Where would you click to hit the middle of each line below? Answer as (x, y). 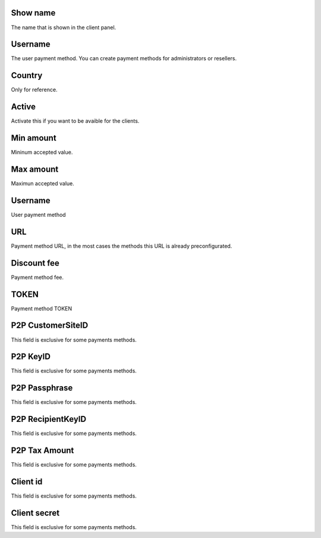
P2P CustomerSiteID (50, 326)
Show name (33, 13)
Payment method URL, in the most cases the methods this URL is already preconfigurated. (122, 246)
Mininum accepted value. (42, 153)
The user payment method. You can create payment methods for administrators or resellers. (124, 58)
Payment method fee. (37, 277)
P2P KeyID (31, 357)
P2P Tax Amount (43, 451)
